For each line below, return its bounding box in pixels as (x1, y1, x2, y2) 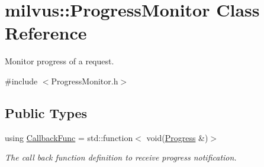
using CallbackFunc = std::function (5, 131, 133, 143)
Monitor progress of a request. (5, 55, 114, 67)
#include (5, 74, 38, 87)
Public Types (5, 103, 88, 122)
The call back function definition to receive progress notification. (5, 151, 237, 163)
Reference (5, 21, 87, 45)
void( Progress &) (146, 131, 208, 143)
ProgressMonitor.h (51, 74, 118, 87)
